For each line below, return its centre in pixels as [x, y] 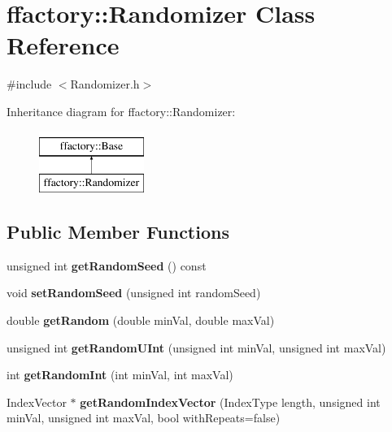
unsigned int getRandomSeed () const [107, 265]
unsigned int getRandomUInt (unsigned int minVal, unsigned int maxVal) [196, 347]
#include [29, 84]
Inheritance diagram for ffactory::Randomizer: [121, 111]
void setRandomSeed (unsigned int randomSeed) [134, 293]
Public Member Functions [118, 232]
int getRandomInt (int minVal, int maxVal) [120, 375]
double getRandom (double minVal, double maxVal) [141, 320]
